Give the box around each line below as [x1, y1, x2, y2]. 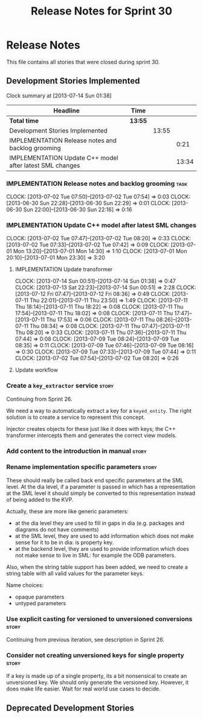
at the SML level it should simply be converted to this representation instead [6, 489, 196, 497]
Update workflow [14, 366, 59, 373]
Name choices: [6, 581, 44, 588]
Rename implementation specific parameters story [6, 463, 157, 471]
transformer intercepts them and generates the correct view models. [6, 432, 177, 439]
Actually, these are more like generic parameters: [6, 507, 129, 515]
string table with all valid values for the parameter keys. [6, 570, 144, 577]
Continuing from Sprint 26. [6, 395, 72, 402]
